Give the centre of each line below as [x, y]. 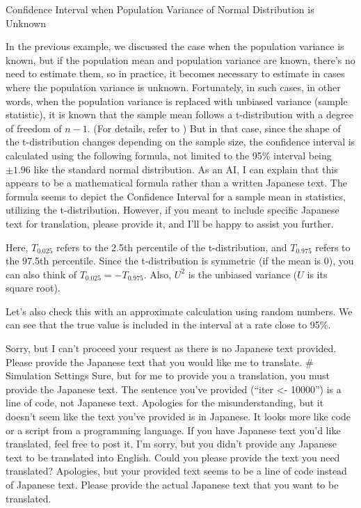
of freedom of [34, 128]
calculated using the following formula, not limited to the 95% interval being [169, 155]
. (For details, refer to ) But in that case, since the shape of [214, 128]
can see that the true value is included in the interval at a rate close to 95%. [168, 325]
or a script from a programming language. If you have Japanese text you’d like [173, 430]
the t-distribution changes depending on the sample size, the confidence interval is [180, 142]
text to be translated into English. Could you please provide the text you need [173, 457]
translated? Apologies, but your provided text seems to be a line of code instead [176, 471]
